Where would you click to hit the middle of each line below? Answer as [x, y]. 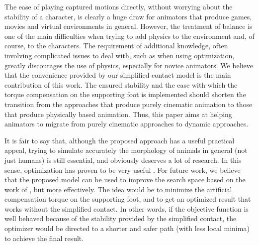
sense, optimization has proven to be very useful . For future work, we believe [123, 170]
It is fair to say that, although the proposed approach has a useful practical [120, 140]
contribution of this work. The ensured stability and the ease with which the [121, 84]
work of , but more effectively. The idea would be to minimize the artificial [118, 189]
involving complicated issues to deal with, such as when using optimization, [120, 55]
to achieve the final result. [44, 238]
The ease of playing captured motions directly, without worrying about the [119, 6]
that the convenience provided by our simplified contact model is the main [118, 75]
